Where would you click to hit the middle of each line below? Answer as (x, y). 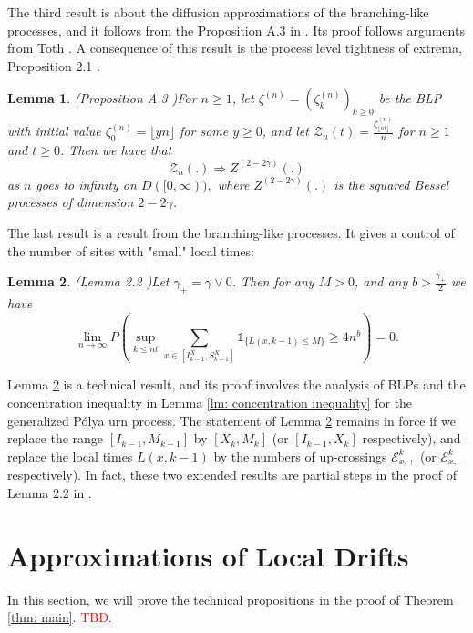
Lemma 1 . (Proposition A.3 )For (102, 98)
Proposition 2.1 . (54, 65)
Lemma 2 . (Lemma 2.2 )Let (88, 281)
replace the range (56, 438)
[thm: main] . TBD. (60, 617)
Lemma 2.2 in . (50, 492)
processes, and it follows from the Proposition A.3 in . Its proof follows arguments (236, 30)
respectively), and (411, 438)
